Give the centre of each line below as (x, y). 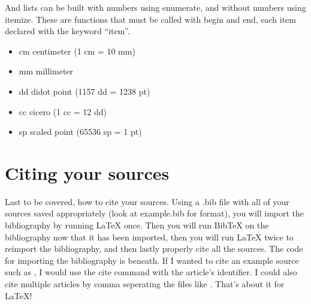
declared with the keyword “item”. (67, 31)
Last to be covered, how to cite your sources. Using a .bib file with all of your (147, 201)
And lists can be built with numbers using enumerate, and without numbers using (155, 7)
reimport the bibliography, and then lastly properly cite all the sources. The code (154, 249)
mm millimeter (46, 71)
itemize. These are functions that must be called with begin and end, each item (150, 19)
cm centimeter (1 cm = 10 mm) (77, 51)
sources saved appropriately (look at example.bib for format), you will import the (155, 213)
